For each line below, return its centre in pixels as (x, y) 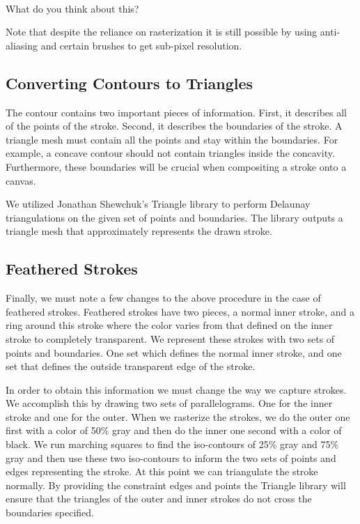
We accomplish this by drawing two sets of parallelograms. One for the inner (169, 403)
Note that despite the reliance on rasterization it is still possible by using (162, 32)
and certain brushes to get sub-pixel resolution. (141, 45)
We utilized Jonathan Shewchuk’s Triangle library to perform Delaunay (158, 204)
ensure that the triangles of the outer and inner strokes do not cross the (159, 499)
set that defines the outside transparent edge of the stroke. (131, 366)
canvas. (21, 180)
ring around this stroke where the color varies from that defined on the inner (169, 325)
